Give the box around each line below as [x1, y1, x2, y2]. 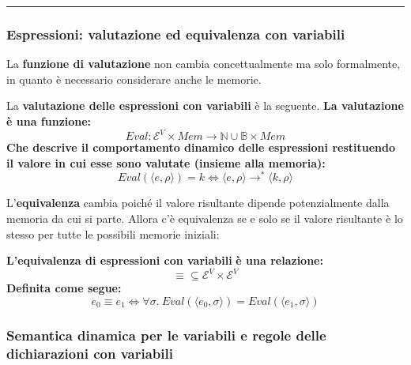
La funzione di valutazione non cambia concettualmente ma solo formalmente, [6, 55, 401, 72]
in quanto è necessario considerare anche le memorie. [6, 70, 262, 87]
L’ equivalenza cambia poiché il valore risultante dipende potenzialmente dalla [6, 194, 390, 211]
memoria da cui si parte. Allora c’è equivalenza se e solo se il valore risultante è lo [6, 209, 403, 226]
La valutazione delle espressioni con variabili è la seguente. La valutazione [6, 97, 404, 114]
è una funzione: [6, 113, 92, 129]
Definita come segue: [6, 280, 122, 296]
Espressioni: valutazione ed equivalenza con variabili [6, 24, 345, 43]
